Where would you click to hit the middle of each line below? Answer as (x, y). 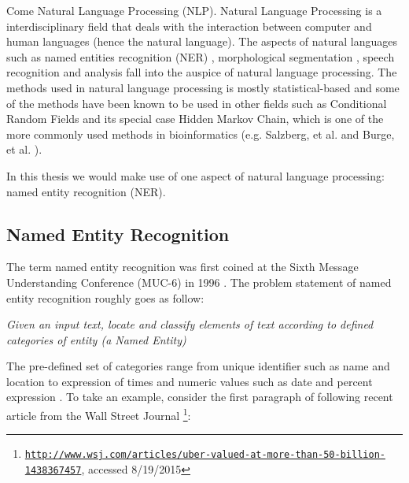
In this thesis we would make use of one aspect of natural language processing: (195, 175)
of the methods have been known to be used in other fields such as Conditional (197, 103)
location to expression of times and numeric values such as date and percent (190, 381)
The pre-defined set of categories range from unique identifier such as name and (198, 366)
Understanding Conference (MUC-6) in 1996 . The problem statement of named (199, 282)
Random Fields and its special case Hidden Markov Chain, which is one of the (195, 119)
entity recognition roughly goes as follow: (105, 297)
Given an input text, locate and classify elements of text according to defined (190, 324)
